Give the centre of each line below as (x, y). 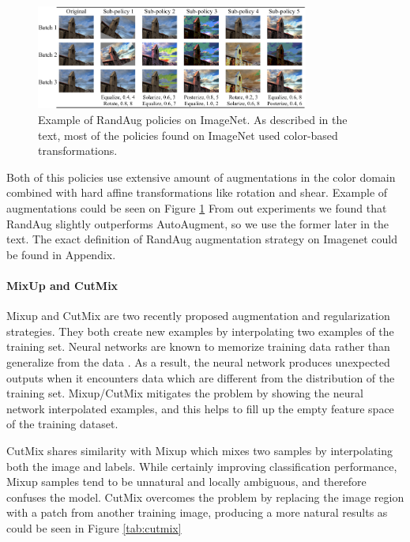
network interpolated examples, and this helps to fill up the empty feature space (200, 408)
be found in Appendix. (61, 254)
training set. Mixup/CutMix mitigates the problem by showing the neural (185, 393)
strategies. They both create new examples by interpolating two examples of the (200, 331)
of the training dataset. (62, 424)
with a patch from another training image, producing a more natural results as (197, 512)
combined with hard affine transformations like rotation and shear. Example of (197, 192)
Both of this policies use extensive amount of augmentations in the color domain (201, 177)
